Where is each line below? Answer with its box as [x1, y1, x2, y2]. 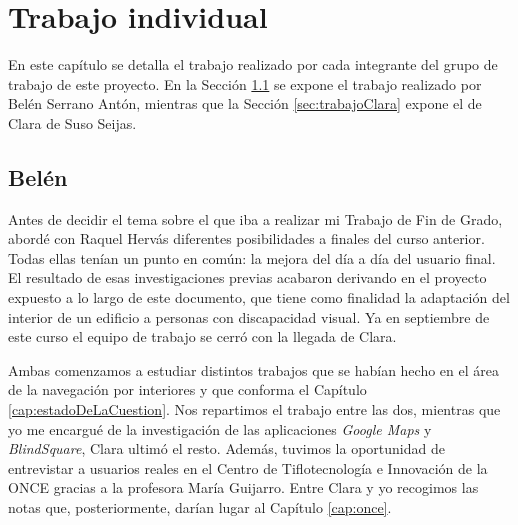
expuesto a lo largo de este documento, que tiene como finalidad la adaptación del [8, 287, 510, 308]
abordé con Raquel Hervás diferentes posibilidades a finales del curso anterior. [8, 228, 485, 249]
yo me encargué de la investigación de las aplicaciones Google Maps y [8, 418, 432, 439]
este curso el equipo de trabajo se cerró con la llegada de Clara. [8, 326, 397, 347]
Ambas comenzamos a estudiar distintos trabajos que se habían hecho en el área [8, 359, 499, 380]
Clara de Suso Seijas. [8, 112, 137, 133]
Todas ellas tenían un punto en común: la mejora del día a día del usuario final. [8, 247, 496, 268]
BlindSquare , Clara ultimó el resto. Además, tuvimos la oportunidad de [8, 438, 445, 459]
